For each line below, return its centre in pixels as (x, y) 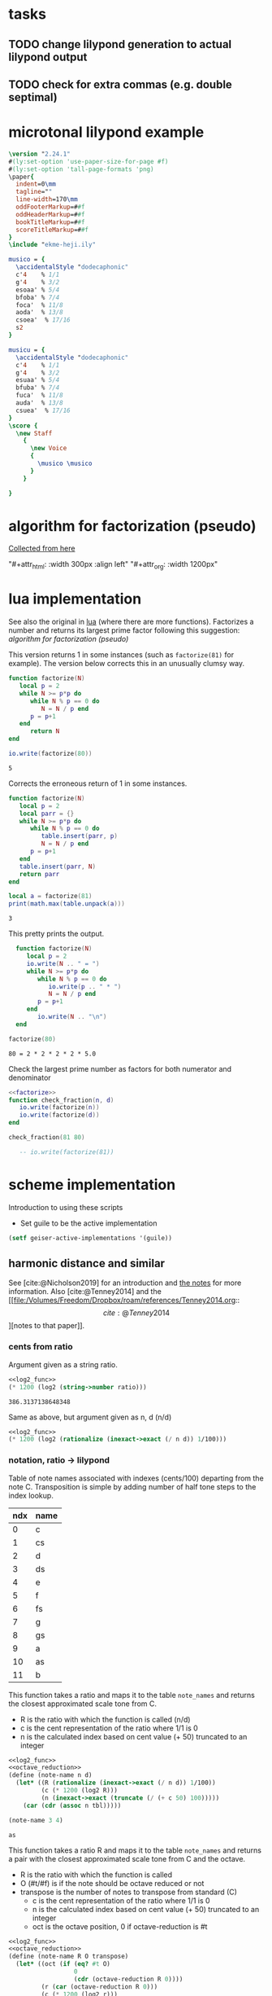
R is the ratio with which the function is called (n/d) (105, 1719)
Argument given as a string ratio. (63, 1364)
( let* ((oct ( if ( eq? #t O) (63, 1964)
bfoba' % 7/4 (38, 297)
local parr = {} (47, 814)
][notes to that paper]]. (47, 1326)
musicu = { (27, 350)
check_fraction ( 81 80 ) (47, 1138)
